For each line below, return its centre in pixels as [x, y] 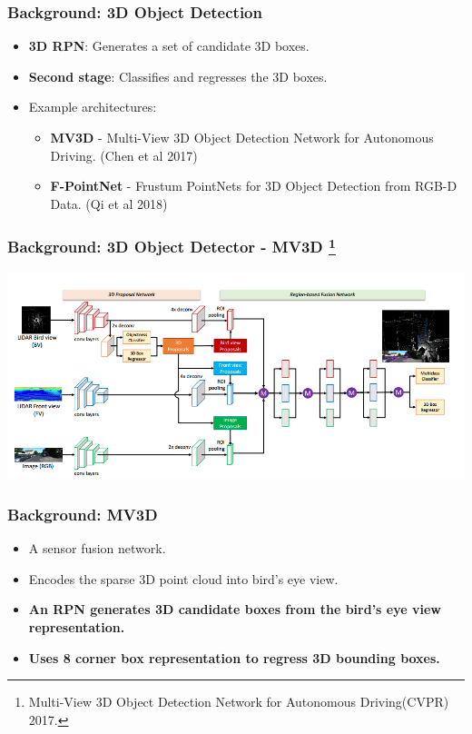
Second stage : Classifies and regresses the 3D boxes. [178, 76]
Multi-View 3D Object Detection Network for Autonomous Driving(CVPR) [239, 702]
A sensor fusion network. [97, 548]
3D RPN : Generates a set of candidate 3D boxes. [169, 46]
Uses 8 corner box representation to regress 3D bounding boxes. [234, 657]
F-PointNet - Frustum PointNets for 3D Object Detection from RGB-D [254, 186]
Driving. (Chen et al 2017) [124, 155]
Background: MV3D [83, 514]
